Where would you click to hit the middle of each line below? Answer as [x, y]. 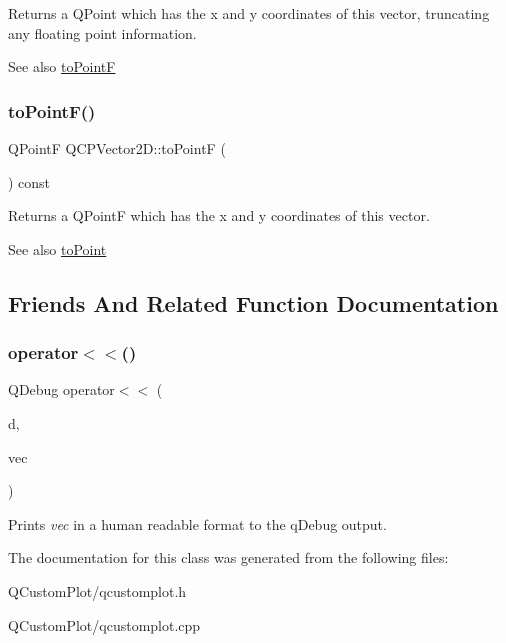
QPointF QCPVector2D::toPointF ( [117, 148]
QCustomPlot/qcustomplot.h [97, 590]
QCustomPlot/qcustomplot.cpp [104, 624]
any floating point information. [102, 32]
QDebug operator [61, 389]
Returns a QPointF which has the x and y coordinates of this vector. [219, 215]
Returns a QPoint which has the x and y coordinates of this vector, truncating [249, 13]
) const [29, 181]
